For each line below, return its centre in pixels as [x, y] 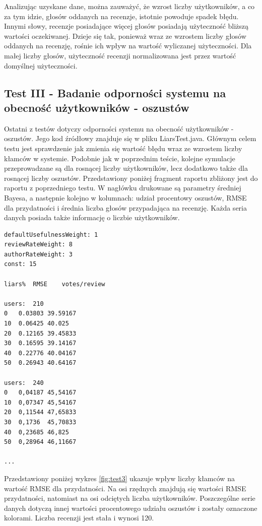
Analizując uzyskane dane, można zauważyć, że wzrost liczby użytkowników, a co [129, 6]
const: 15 [20, 264]
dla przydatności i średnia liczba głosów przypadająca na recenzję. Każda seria [125, 207]
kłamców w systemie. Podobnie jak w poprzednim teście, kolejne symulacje [120, 158]
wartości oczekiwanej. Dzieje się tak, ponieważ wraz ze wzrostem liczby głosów [125, 36]
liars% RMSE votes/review [55, 284]
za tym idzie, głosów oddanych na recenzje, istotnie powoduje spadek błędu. [121, 16]
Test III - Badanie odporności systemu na [115, 92]
